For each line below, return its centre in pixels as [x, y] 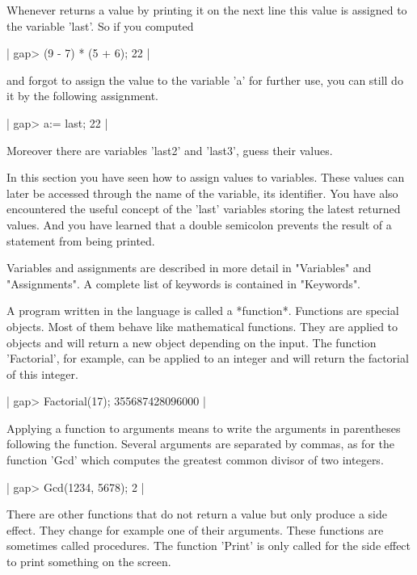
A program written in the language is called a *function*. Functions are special [203, 311]
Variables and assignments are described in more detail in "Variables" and [189, 268]
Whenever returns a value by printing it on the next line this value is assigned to [207, 10]
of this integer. [42, 374]
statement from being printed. [81, 240]
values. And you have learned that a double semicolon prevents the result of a [199, 224]
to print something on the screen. [89, 562]
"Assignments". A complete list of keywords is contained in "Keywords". [184, 283]
